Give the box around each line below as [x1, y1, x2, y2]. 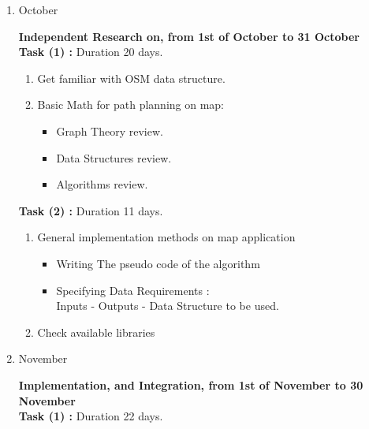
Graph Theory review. [56, 122, 163, 139]
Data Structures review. [56, 149, 172, 166]
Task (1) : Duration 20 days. [18, 43, 163, 60]
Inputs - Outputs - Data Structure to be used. [56, 297, 279, 314]
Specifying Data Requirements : [56, 282, 210, 298]
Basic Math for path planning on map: [37, 96, 224, 113]
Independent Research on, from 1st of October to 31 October [18, 28, 360, 44]
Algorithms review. [56, 176, 148, 192]
